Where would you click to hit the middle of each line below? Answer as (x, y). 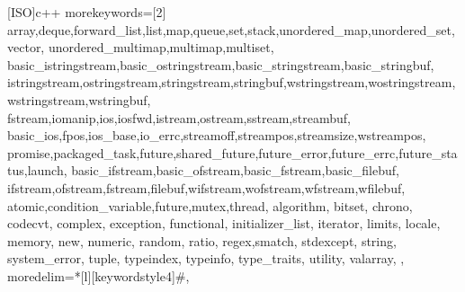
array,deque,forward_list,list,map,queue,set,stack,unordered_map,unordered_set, (231, 29)
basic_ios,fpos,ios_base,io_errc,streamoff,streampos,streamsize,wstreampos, (217, 135)
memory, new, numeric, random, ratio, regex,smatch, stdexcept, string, (202, 240)
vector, (26, 47)
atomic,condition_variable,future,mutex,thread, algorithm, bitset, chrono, (210, 205)
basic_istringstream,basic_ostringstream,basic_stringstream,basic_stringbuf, (221, 64)
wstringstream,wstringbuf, (79, 99)
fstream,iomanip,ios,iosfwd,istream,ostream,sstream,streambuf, (179, 117)
